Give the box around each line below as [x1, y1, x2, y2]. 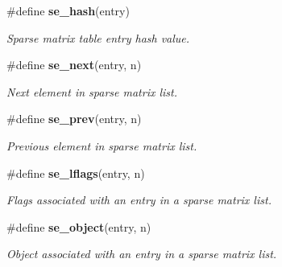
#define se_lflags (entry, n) [6, 164, 145, 181]
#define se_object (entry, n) [6, 218, 151, 235]
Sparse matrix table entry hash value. [6, 29, 190, 46]
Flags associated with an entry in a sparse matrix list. [6, 191, 272, 208]
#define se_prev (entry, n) [6, 110, 142, 127]
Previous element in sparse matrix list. [6, 137, 197, 154]
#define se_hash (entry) [6, 2, 130, 18]
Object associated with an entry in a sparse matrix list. [6, 245, 277, 262]
